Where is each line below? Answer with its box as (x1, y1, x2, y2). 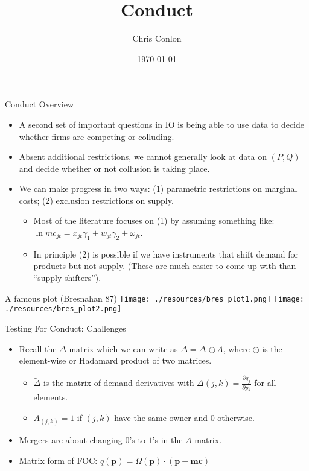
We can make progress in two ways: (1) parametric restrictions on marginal (19, 182, 298, 195)
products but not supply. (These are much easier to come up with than (33, 259, 296, 272)
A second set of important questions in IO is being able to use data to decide (19, 118, 304, 130)
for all (254, 376, 276, 389)
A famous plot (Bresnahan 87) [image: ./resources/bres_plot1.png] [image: (5, 291, 304, 304)
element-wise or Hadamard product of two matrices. (19, 354, 212, 367)
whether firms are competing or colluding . (19, 130, 174, 142)
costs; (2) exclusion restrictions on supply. (19, 194, 174, 206)
